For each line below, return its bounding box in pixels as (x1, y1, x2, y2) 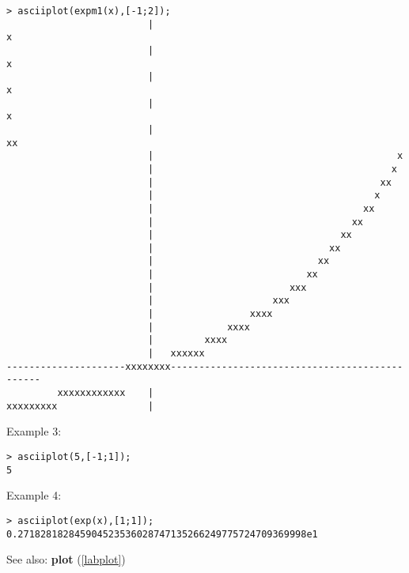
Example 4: (6, 487, 62, 503)
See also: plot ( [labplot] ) (6, 551, 126, 567)
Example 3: (6, 423, 62, 439)
